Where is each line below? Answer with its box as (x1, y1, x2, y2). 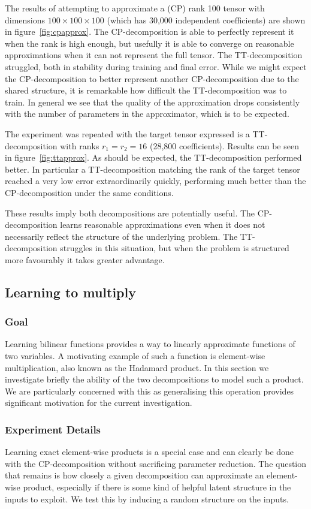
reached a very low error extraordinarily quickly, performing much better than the (5, 174, 306, 187)
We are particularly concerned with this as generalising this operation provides (5, 384, 294, 397)
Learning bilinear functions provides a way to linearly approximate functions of (5, 338, 295, 350)
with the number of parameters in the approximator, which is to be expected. (5, 107, 289, 120)
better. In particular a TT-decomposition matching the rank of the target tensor (5, 162, 300, 175)
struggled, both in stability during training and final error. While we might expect (5, 60, 307, 73)
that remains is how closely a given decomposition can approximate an (5, 469, 264, 481)
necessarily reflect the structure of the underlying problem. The (5, 230, 238, 242)
